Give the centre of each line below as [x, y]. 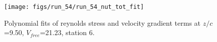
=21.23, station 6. [67, 32]
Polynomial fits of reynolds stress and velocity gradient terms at [102, 22]
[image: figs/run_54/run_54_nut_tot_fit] [74, 7]
